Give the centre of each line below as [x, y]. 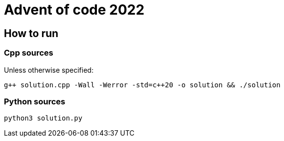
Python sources [35, 101]
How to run [31, 33]
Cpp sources [29, 53]
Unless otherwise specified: [49, 70]
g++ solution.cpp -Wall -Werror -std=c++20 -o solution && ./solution [142, 85]
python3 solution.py [43, 118]
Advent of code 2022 [74, 10]
